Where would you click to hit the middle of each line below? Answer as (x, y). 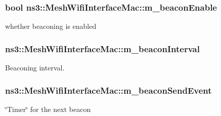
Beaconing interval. (35, 68)
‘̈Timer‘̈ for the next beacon (48, 109)
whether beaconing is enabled (51, 26)
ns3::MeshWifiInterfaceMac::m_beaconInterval (102, 48)
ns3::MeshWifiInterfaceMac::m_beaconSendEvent (108, 90)
